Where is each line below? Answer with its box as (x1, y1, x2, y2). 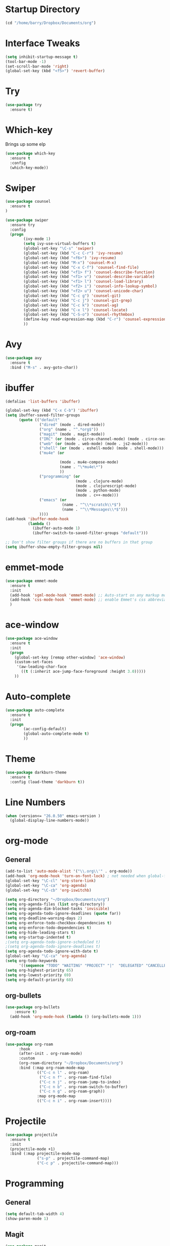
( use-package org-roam (5, 1042, 53, 1047)
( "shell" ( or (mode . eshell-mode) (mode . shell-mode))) (39, 446, 164, 451)
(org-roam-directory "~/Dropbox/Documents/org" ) (18, 1061, 123, 1066)
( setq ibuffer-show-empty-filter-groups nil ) (5, 545, 103, 550)
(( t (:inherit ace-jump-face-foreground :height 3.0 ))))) (21, 669, 146, 674)
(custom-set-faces (14, 660, 53, 665)
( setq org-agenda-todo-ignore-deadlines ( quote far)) (5, 911, 121, 916)
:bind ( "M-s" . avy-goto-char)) (10, 365, 78, 370)
